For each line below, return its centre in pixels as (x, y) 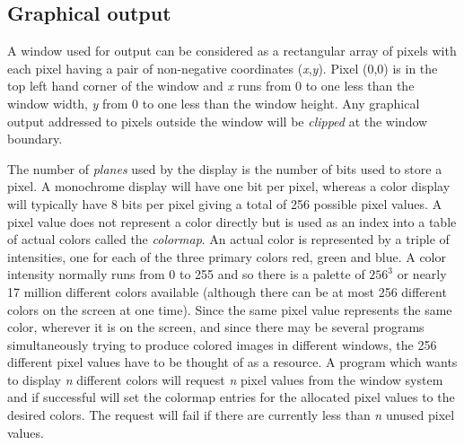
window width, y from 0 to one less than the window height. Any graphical (214, 103)
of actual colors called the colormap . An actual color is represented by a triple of (228, 239)
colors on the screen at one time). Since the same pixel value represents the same (230, 309)
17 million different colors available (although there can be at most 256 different (227, 291)
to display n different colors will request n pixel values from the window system (225, 379)
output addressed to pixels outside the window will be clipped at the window (218, 121)
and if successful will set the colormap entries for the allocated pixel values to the (231, 397)
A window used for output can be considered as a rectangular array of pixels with (232, 51)
